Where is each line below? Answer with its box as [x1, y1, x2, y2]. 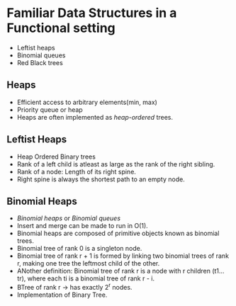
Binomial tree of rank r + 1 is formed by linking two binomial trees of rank [16, 251, 230, 260]
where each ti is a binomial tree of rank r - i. [27, 274, 155, 283]
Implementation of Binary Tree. [16, 290, 108, 299]
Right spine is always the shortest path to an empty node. [16, 175, 185, 183]
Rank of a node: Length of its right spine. [16, 167, 136, 176]
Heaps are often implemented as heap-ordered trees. [16, 113, 173, 121]
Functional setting [6, 20, 116, 36]
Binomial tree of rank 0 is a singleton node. [16, 244, 142, 253]
